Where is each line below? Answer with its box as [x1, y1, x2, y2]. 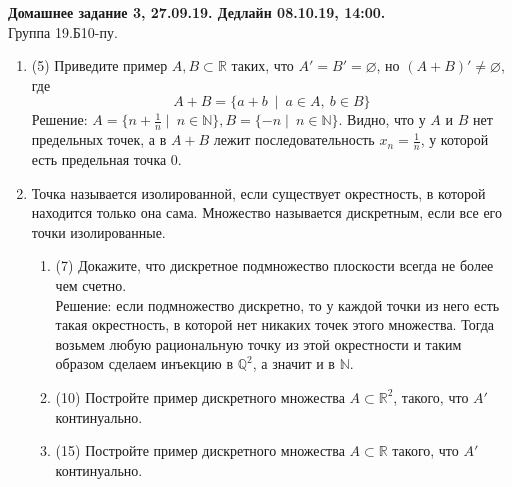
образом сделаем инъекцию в [55, 353, 234, 374]
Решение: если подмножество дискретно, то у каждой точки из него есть [55, 294, 500, 315]
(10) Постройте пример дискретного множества [55, 386, 345, 407]
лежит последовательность [213, 129, 375, 150]
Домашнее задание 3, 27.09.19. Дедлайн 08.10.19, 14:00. [8, 2, 386, 22]
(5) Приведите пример [31, 55, 168, 76]
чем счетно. [55, 275, 127, 295]
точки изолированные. [31, 221, 166, 242]
